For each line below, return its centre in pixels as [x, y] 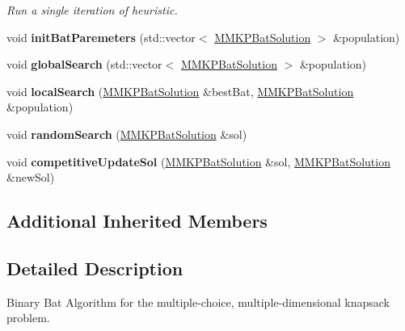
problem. [28, 318]
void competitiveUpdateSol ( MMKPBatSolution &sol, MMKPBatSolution [198, 161]
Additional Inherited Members [137, 221]
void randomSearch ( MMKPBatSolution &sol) [127, 134]
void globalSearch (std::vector [84, 64]
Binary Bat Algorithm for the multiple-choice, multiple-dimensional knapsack [198, 302]
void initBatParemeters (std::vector [101, 37]
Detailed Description [95, 268]
